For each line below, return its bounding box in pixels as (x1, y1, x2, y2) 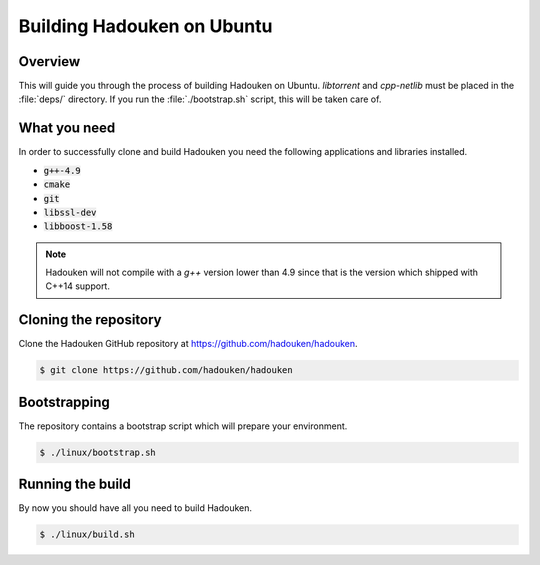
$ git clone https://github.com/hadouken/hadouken (39, 365, 294, 376)
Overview (18, 53, 81, 70)
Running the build (18, 476, 132, 493)
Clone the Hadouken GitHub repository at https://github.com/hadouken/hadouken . (18, 338, 359, 350)
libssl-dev (43, 206, 97, 218)
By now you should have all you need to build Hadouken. (18, 502, 253, 514)
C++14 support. (45, 280, 110, 292)
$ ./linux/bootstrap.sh (39, 446, 157, 458)
